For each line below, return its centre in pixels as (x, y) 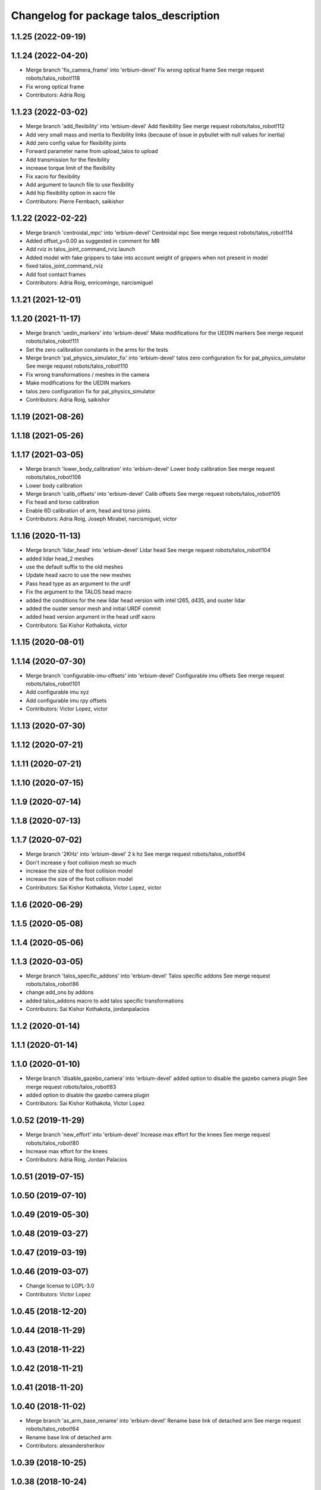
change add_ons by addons (60, 992)
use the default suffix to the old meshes (74, 567)
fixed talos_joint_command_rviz (64, 266)
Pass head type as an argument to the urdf (78, 583)
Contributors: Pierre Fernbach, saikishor (75, 201)
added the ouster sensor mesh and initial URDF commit (93, 609)
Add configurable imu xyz (57, 692)
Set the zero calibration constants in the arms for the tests (97, 349)
